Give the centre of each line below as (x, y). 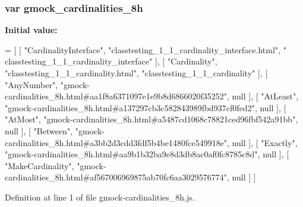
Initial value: (31, 30)
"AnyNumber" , (31, 84)
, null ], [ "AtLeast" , (263, 96)
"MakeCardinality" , (40, 165)
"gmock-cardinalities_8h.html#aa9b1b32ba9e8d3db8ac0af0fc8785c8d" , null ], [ (147, 154)
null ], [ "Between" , (39, 130)
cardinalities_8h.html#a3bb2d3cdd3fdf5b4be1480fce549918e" (116, 142)
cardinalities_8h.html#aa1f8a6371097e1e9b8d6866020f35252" (116, 96)
